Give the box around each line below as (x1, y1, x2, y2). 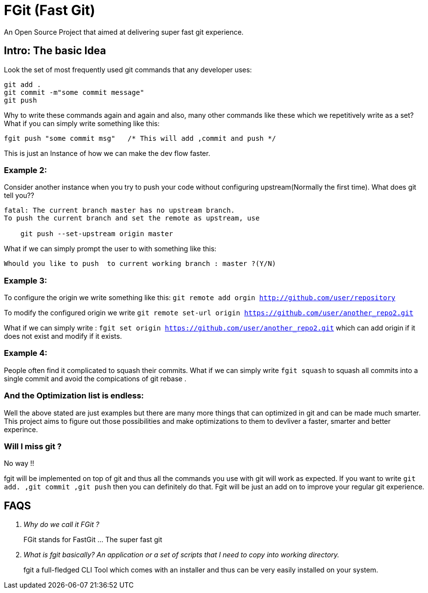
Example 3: (4, 275, 47, 286)
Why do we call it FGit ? (23, 520, 99, 529)
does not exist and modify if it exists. (4, 332, 122, 341)
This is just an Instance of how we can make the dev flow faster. (4, 149, 210, 157)
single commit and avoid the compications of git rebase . (4, 374, 186, 383)
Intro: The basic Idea (4, 44, 106, 57)
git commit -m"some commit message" (4, 88, 144, 96)
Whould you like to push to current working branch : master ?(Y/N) (4, 260, 276, 268)
